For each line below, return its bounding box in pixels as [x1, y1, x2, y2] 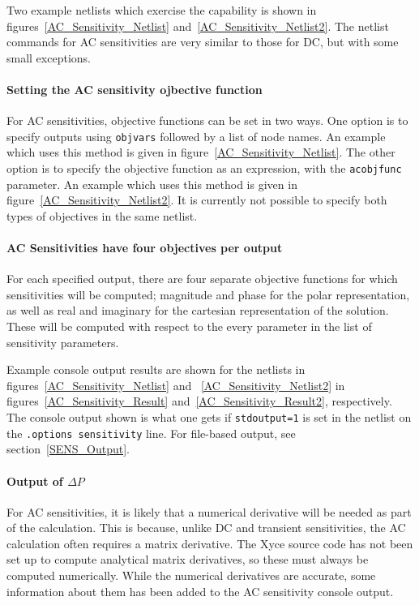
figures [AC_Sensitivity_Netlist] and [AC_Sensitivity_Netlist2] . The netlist [6, 17, 389, 34]
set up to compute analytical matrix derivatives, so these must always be [6, 551, 369, 568]
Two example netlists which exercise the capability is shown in [6, 2, 317, 18]
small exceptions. [6, 49, 91, 66]
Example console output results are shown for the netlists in [6, 361, 306, 378]
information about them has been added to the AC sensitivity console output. [6, 582, 394, 599]
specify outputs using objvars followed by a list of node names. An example [6, 127, 386, 144]
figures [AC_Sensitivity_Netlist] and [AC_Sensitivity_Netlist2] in [6, 376, 345, 393]
